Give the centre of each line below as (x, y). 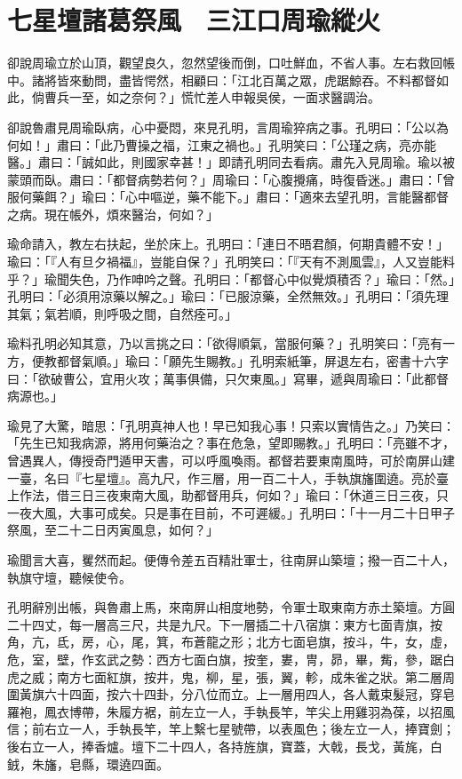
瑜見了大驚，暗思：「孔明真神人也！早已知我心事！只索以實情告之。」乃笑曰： (231, 425)
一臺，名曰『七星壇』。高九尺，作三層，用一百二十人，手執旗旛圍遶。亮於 (222, 477)
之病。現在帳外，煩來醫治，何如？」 (113, 214)
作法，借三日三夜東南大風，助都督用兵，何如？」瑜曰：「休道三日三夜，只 (234, 495)
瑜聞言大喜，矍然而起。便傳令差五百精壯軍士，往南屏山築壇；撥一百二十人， (231, 559)
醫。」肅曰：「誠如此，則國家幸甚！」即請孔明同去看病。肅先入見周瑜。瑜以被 (231, 162)
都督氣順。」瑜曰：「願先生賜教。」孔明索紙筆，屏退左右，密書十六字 (252, 361)
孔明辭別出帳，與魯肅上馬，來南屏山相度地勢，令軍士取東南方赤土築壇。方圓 (231, 607)
